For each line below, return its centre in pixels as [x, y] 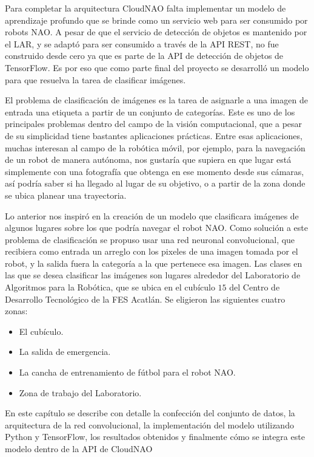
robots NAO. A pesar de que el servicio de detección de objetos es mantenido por [156, 32]
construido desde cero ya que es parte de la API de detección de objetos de [144, 56]
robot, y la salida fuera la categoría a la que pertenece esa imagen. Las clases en [154, 263]
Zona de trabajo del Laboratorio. [80, 392]
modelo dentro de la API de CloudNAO [79, 448]
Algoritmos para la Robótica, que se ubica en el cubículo [110, 287]
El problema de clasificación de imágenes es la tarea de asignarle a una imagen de [156, 100]
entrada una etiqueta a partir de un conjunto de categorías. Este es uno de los [150, 112]
